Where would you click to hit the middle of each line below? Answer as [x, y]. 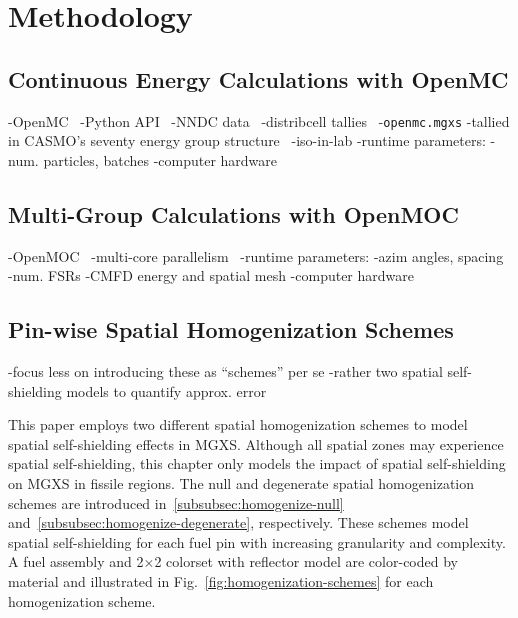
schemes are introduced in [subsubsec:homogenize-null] [176, 502]
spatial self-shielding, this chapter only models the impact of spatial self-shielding [257, 463]
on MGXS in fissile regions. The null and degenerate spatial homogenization [241, 482]
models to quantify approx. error [166, 390]
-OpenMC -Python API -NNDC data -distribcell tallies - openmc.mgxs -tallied [259, 120]
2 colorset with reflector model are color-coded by [306, 561]
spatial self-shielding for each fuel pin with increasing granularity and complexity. [257, 541]
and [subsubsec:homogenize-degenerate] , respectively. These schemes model [238, 522]
